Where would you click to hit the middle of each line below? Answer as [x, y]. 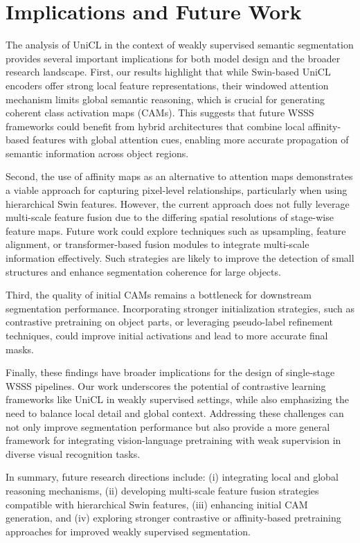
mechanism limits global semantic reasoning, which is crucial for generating [165, 99]
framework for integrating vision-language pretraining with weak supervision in [173, 440]
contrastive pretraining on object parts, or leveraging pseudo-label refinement [170, 322]
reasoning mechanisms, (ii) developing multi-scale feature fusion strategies [162, 490]
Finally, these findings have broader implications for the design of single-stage [170, 372]
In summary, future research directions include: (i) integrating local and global [172, 477]
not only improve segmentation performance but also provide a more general [168, 426]
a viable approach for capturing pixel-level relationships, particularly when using [177, 190]
